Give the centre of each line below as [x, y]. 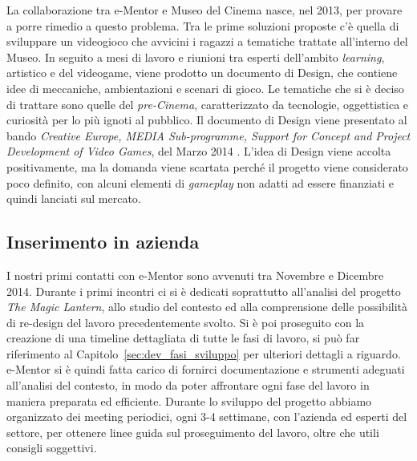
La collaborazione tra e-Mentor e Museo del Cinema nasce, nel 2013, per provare [204, 10]
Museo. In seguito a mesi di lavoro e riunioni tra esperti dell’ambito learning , [196, 57]
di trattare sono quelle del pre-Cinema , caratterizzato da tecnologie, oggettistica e [208, 104]
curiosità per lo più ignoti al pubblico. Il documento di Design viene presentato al [207, 120]
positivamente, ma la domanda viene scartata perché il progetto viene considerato [207, 166]
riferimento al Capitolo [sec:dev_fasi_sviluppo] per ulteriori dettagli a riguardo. [204, 353]
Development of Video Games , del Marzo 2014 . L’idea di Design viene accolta [199, 151]
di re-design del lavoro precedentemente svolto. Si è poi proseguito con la [186, 322]
